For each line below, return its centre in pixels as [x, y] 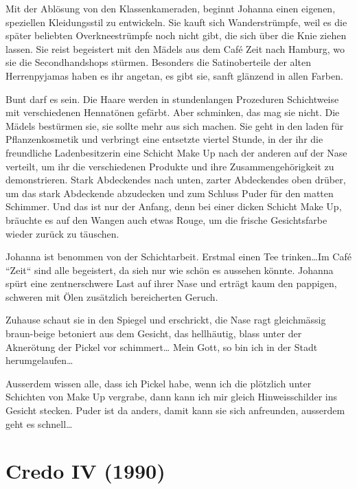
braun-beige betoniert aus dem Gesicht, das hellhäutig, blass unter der [154, 333]
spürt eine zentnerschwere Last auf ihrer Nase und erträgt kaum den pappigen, [171, 283]
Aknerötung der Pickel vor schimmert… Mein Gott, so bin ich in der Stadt [162, 346]
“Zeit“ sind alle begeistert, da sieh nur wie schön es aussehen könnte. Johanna [170, 270]
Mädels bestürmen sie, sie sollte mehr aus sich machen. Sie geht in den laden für [175, 125]
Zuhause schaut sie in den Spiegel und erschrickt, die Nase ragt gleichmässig [166, 320]
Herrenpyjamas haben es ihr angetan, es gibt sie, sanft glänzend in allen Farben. [174, 75]
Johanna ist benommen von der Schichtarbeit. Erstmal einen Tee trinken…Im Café [178, 257]
